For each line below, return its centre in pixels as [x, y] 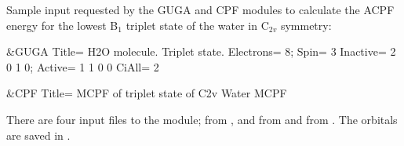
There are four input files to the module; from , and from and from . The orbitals [202, 119]
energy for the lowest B [62, 25]
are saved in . [38, 135]
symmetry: [306, 25]
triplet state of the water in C [197, 25]
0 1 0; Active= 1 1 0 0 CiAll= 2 [83, 66]
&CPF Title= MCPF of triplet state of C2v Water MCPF [147, 93]
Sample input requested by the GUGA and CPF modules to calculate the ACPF [200, 9]
